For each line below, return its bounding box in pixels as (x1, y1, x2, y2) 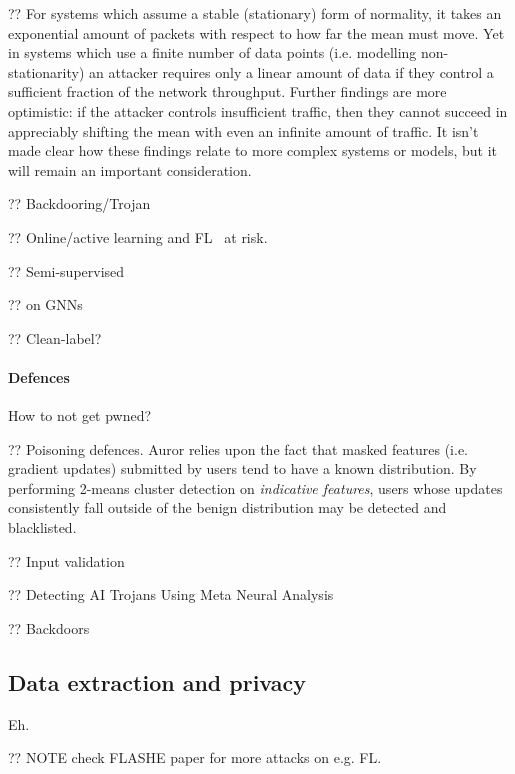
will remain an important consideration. (8, 159, 252, 180)
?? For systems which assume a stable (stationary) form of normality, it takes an (8, 3, 502, 23)
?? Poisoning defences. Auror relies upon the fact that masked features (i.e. (8, 438, 469, 459)
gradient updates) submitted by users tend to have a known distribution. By (8, 458, 477, 479)
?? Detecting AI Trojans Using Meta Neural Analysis (8, 584, 334, 605)
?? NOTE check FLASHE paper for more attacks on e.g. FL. (8, 747, 382, 768)
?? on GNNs (8, 294, 83, 315)
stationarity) (8, 61, 85, 82)
